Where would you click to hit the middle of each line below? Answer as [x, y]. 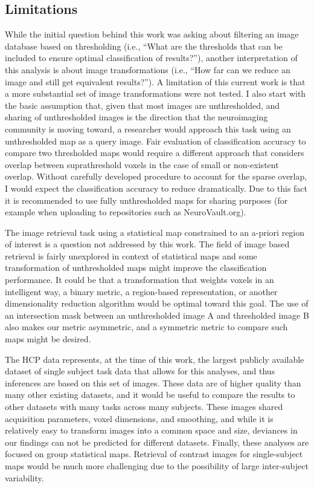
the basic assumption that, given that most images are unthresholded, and [143, 105]
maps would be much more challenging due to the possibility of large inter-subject [157, 465]
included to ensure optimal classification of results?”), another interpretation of [151, 58]
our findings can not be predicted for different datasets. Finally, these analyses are [157, 442]
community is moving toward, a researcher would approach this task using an [148, 129]
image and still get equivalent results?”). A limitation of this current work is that [155, 81]
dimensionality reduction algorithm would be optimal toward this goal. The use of [157, 303]
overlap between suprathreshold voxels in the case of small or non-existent [142, 164]
